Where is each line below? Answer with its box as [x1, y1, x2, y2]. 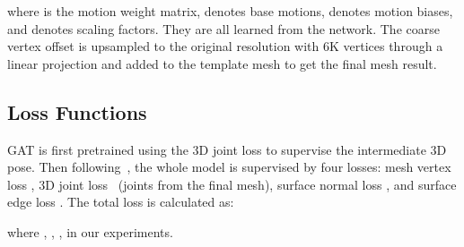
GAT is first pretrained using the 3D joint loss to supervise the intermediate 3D [7, 140, 447, 158]
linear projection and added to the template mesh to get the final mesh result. [7, 54, 437, 72]
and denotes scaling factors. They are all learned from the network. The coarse [7, 19, 440, 38]
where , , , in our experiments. [7, 222, 173, 241]
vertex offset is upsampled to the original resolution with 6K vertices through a [7, 37, 443, 55]
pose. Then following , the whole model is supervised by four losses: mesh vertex [7, 158, 451, 176]
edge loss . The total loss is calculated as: [7, 192, 234, 211]
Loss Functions [7, 98, 147, 125]
